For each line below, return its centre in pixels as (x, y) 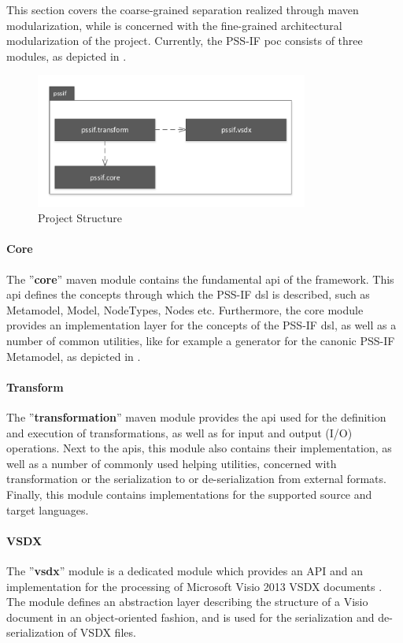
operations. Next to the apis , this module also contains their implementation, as (199, 448)
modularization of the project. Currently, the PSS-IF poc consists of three (185, 41)
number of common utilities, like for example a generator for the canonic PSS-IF (201, 340)
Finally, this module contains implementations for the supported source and (189, 494)
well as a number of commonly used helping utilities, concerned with (172, 463)
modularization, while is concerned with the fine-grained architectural (174, 25)
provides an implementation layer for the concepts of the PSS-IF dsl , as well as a (201, 325)
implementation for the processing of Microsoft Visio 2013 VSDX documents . (194, 586)
